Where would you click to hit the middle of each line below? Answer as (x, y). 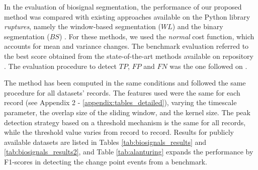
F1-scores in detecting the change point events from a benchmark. (106, 161)
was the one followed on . (208, 66)
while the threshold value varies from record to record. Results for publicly (119, 132)
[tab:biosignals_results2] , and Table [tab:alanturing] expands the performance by (129, 152)
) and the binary (198, 26)
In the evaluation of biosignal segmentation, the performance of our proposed (123, 7)
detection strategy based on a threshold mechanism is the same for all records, (125, 122)
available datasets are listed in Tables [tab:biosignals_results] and (105, 142)
